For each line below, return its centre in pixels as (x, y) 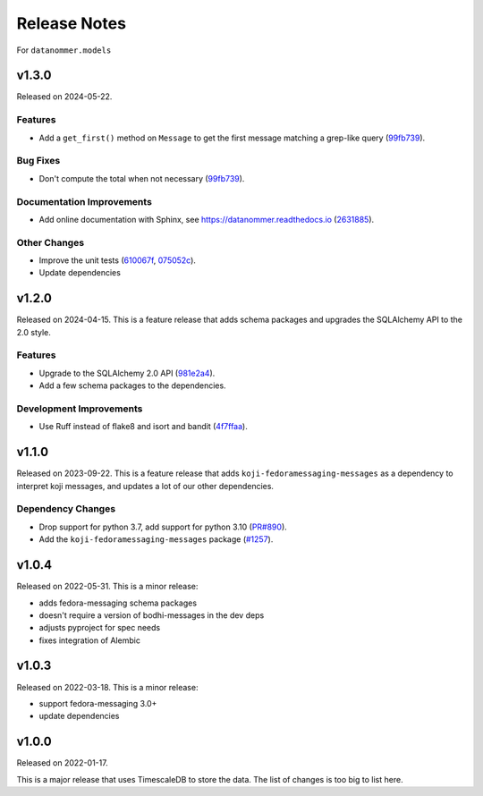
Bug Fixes (38, 161)
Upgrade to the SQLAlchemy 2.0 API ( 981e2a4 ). (127, 373)
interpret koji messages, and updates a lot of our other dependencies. (145, 486)
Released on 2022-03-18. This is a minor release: (107, 687)
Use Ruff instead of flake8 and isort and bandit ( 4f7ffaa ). (143, 427)
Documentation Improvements (84, 201)
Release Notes (72, 23)
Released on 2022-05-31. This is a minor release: (107, 587)
